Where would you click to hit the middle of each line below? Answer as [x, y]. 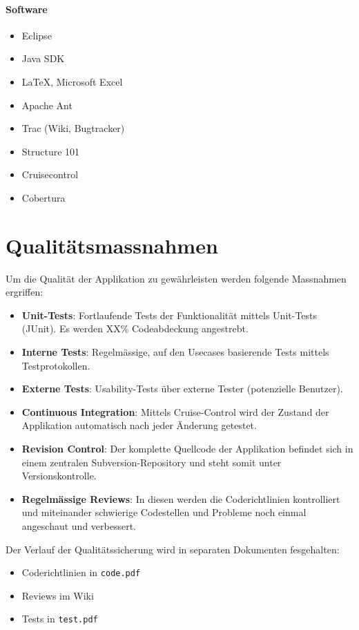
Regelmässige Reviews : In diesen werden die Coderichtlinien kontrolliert [181, 498]
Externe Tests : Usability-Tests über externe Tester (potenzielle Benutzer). [182, 389]
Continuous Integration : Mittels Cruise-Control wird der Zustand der [175, 411]
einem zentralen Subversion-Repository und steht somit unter [152, 462]
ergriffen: [25, 292]
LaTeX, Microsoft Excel [72, 81]
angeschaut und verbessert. [79, 525]
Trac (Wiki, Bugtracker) [73, 128]
